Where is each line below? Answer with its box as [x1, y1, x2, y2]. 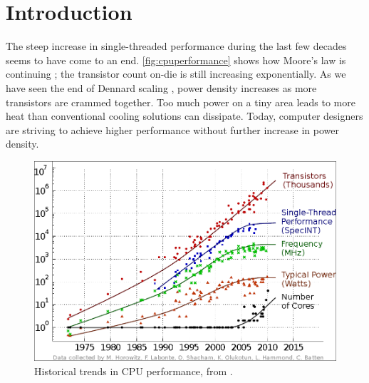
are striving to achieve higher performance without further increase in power [6, 122, 339, 137]
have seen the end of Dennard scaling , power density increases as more [6, 80, 317, 95]
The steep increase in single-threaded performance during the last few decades [6, 39, 347, 53]
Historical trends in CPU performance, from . [34, 363, 233, 378]
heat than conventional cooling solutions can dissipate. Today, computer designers [6, 108, 363, 123]
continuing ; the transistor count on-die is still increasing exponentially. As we [6, 66, 346, 81]
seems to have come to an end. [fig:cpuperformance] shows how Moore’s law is [6, 52, 346, 67]
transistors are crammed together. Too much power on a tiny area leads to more [6, 94, 355, 109]
